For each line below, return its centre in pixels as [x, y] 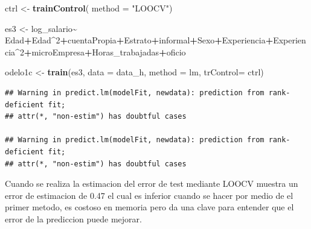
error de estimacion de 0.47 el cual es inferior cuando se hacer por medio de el [149, 195]
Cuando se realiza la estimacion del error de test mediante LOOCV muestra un [152, 184]
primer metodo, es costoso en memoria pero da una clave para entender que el [149, 207]
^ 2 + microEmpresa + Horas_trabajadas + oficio [101, 52]
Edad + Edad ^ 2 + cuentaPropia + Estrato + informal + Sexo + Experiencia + [139, 40]
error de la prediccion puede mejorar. [73, 218]
